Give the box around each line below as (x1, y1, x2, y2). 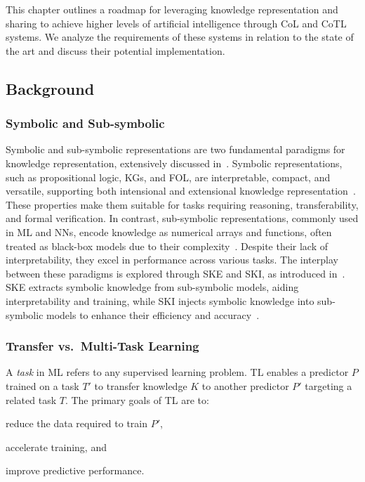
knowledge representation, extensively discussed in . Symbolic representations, (6, 155, 343, 170)
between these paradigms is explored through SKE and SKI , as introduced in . (6, 266, 345, 280)
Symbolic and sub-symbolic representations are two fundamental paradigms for (6, 142, 345, 157)
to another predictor (201, 378, 289, 393)
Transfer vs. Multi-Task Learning (6, 337, 199, 355)
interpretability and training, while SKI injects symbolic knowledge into (6, 293, 314, 308)
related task (6, 392, 57, 407)
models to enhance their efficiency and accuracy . (46, 307, 260, 322)
